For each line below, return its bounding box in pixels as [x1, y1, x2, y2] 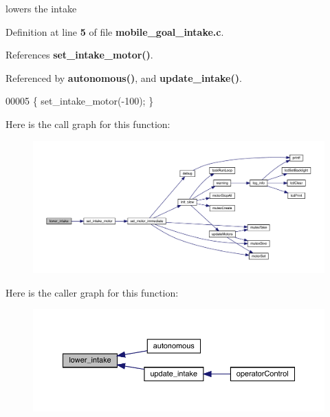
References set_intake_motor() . [5, 47, 153, 62]
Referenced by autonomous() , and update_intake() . [5, 70, 242, 85]
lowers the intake [5, 1, 77, 15]
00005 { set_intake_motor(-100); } [5, 94, 154, 108]
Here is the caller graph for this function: [5, 285, 179, 299]
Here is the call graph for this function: [5, 116, 170, 131]
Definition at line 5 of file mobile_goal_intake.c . [5, 24, 224, 39]
